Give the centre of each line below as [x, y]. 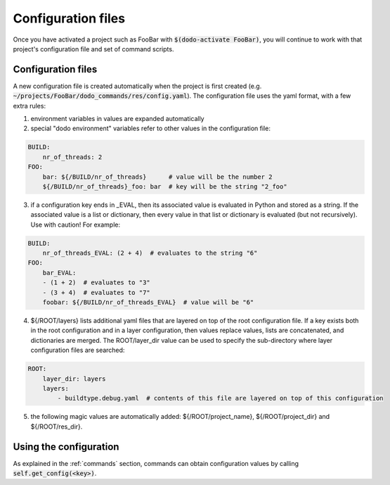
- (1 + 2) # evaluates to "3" [96, 283]
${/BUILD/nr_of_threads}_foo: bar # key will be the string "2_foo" [165, 186]
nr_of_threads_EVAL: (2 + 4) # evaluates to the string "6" [150, 253]
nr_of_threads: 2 [72, 157]
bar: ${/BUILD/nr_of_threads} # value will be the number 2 [157, 177]
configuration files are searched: [78, 350]
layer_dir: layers [74, 379]
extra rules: [29, 106]
